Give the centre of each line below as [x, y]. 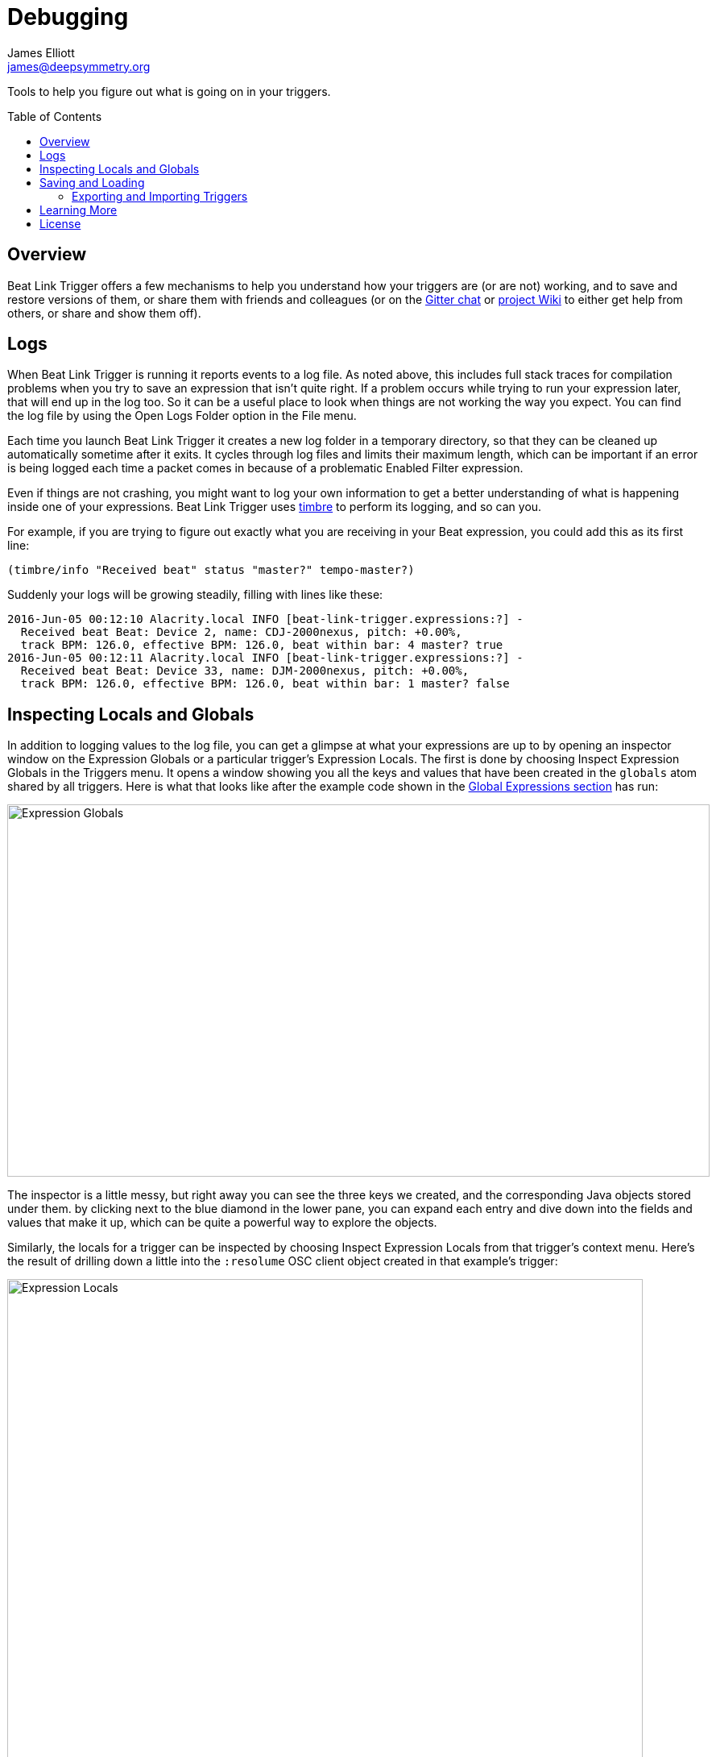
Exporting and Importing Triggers [160, 196]
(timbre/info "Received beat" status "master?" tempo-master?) [211, 570]
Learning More [79, 210]
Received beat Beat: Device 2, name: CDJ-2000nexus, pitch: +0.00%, [241, 632]
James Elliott [41, 52]
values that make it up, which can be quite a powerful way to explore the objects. [222, 1223]
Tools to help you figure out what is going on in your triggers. [169, 91]
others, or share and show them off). [104, 313]
